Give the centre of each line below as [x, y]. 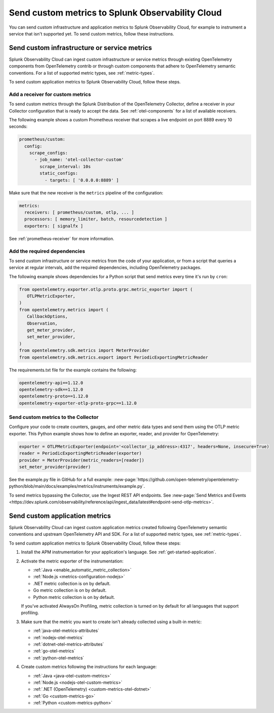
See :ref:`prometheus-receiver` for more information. [62, 238]
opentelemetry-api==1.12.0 [51, 383]
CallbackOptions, [47, 316]
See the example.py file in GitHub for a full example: [61, 480]
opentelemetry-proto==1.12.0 [54, 396]
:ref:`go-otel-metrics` [54, 651]
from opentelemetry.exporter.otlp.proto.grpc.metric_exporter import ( [106, 289]
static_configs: [59, 173]
